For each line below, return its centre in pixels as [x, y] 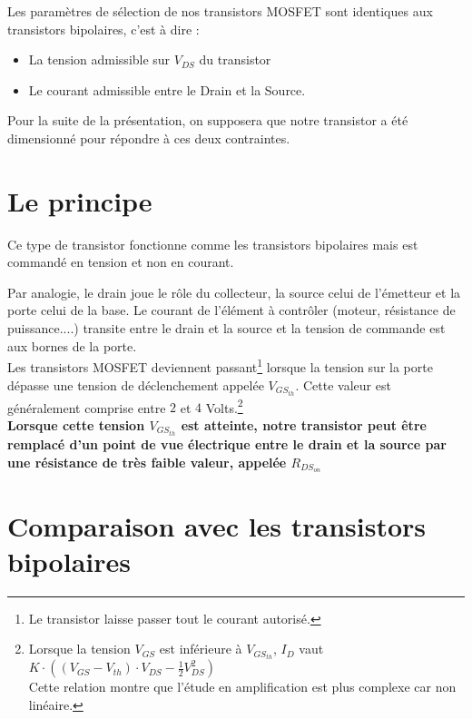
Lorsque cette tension [76, 424]
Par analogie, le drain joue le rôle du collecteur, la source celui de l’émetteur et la [234, 292]
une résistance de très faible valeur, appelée [147, 462]
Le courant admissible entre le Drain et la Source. [167, 89]
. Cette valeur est [343, 384]
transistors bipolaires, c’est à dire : [103, 29]
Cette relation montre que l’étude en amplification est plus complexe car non [242, 687]
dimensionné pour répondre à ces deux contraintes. [149, 138]
